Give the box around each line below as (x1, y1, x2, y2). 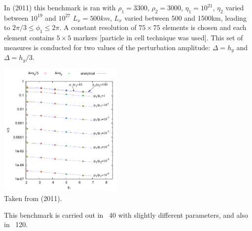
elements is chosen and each (162, 22, 247, 32)
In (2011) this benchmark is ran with (4, 2, 116, 12)
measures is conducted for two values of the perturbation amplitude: (4, 42, 211, 52)
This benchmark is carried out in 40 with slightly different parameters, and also (4, 209, 248, 220)
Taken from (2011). (4, 193, 62, 203)
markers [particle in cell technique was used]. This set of (73, 32, 243, 43)
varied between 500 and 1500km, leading (124, 12, 247, 23)
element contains (4, 32, 54, 43)
